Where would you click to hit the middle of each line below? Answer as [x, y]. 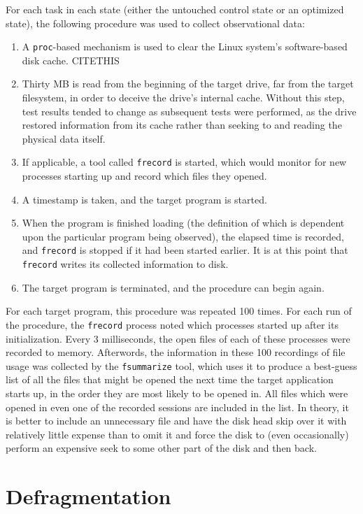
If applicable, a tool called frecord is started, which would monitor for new [184, 162]
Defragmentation [88, 496]
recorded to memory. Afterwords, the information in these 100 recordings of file [176, 352]
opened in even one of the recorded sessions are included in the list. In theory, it [177, 407]
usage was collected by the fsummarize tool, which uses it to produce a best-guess [181, 365]
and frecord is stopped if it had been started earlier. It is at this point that [185, 250]
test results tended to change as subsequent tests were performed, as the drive [189, 111]
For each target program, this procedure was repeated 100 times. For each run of [179, 311]
